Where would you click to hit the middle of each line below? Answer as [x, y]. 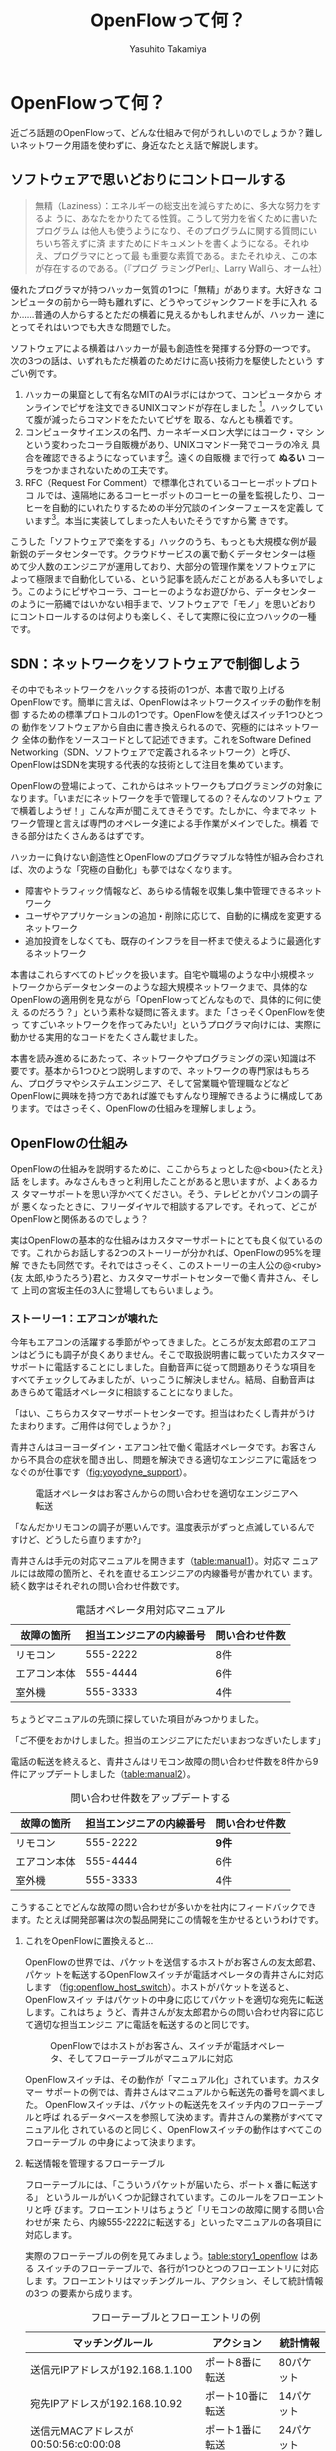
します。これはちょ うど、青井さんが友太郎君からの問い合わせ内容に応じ [174, 2012]
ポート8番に [233, 2363]
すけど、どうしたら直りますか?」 [78, 1540]
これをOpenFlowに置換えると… [89, 1941]
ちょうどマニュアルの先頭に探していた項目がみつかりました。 [137, 1719]
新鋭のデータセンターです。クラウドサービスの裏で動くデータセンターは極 [163, 554]
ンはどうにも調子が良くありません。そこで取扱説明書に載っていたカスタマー [167, 1355]
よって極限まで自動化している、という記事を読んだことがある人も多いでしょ [167, 579]
